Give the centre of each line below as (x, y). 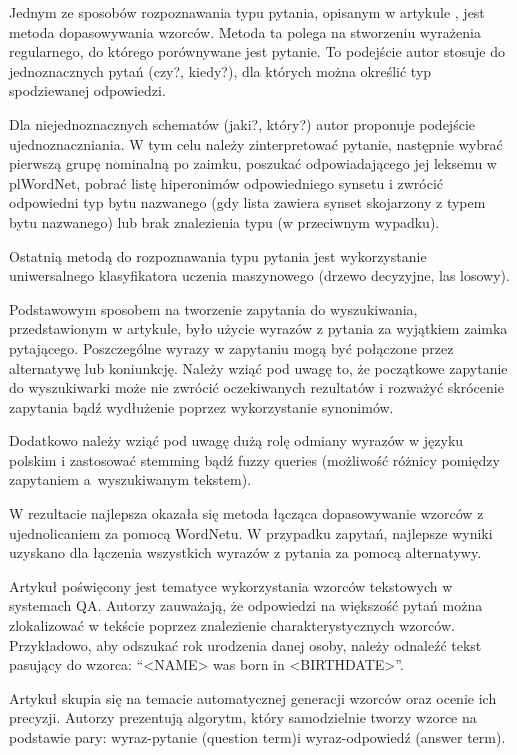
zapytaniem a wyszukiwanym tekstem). (130, 479)
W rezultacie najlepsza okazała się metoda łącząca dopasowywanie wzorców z (246, 513)
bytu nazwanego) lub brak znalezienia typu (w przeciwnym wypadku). (224, 221)
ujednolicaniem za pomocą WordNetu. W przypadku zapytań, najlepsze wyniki (251, 532)
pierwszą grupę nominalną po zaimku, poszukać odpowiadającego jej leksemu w (253, 163)
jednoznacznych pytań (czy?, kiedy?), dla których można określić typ (220, 70)
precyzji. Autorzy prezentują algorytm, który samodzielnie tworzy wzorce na (243, 717)
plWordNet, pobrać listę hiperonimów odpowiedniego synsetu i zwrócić (226, 182)
